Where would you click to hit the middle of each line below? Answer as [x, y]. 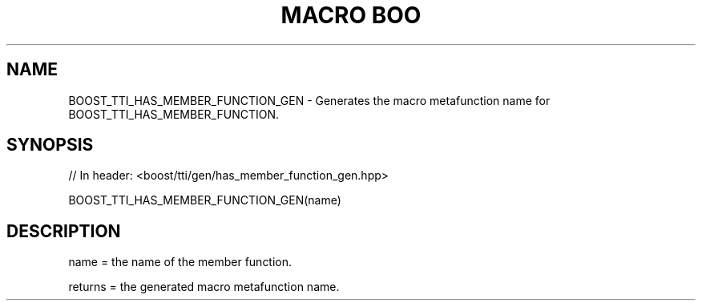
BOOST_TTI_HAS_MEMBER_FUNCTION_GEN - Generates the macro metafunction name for [309, 100]
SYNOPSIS [50, 145]
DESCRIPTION [64, 231]
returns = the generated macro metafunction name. [204, 287]
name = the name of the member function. [180, 262]
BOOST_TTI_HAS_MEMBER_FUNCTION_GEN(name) [205, 200]
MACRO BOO [351, 15]
